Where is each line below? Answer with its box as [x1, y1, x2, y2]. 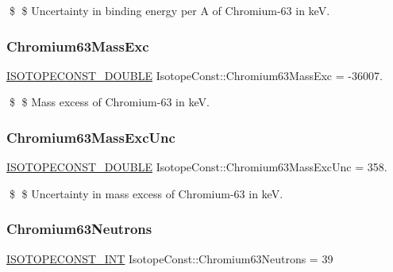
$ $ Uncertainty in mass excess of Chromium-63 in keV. [9, 185, 283, 201]
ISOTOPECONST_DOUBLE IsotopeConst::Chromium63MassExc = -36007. [6, 67, 383, 83]
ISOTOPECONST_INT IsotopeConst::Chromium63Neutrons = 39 [6, 250, 333, 266]
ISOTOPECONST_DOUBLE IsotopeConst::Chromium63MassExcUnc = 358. [6, 159, 387, 175]
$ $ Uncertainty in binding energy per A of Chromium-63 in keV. [9, 2, 330, 18]
